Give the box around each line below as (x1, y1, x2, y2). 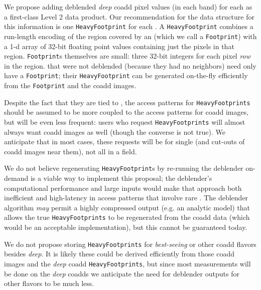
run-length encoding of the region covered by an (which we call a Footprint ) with (4, 31, 257, 41)
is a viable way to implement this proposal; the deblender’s (30, 173, 212, 183)
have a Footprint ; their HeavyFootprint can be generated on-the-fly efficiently (4, 70, 248, 81)
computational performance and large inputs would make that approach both (4, 182, 242, 193)
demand (4, 173, 29, 183)
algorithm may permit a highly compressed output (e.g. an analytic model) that (4, 202, 250, 212)
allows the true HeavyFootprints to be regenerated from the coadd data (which (4, 212, 250, 222)
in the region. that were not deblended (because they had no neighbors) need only (4, 60, 256, 71)
